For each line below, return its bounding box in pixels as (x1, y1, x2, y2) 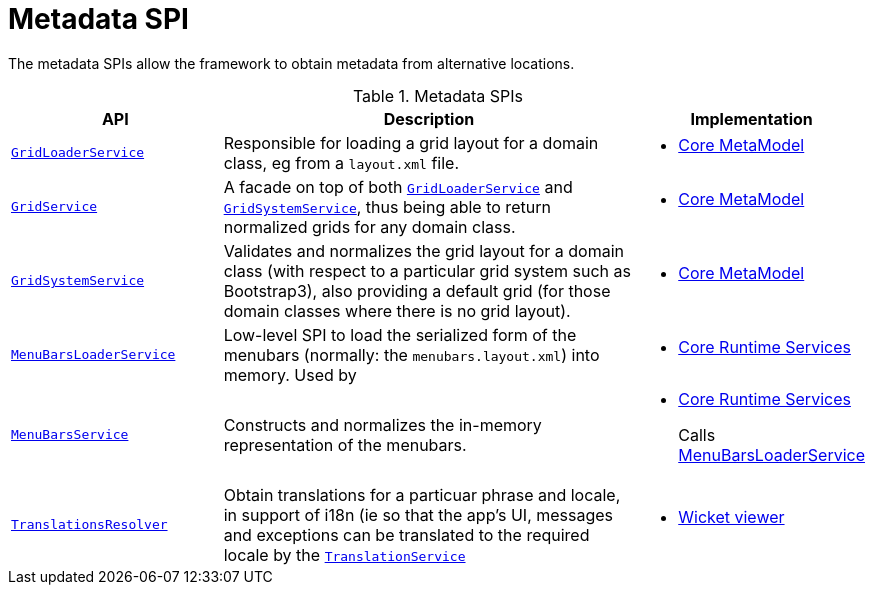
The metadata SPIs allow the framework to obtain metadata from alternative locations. (8, 54, 575, 72)
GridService (11, 199, 98, 215)
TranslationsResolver (11, 517, 168, 533)
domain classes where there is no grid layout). (223, 300, 571, 321)
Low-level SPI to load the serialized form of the (223, 324, 577, 345)
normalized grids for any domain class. (223, 216, 516, 237)
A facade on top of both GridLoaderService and (223, 176, 573, 197)
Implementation (690, 108, 813, 129)
